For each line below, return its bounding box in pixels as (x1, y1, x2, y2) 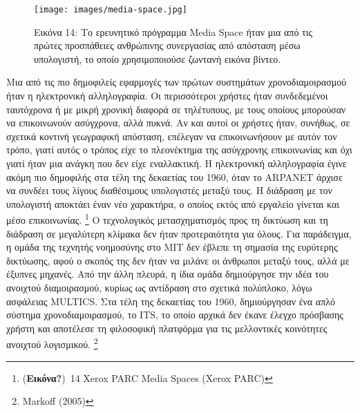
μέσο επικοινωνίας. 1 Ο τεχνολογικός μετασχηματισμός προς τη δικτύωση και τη (6, 211, 328, 227)
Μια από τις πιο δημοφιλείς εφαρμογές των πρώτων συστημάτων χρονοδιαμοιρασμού (6, 75, 347, 89)
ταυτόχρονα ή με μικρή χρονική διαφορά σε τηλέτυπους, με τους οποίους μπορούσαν (6, 102, 346, 116)
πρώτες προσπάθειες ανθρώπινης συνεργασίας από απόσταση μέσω (34, 38, 301, 52)
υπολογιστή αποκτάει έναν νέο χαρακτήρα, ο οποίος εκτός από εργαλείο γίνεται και (6, 196, 340, 211)
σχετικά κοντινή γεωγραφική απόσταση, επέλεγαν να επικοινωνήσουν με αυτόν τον (6, 128, 337, 143)
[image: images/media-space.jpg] (34, 5, 187, 15)
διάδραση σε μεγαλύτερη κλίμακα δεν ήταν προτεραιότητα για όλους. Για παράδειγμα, (6, 226, 352, 240)
